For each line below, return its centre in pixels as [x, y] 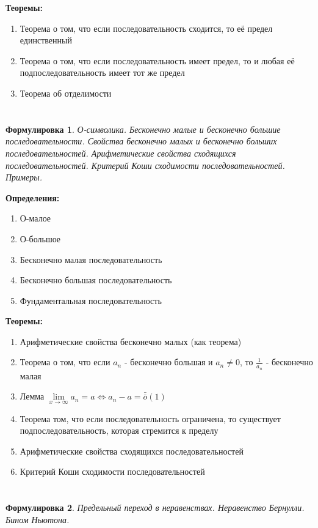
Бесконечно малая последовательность [91, 259]
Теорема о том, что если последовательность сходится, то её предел [146, 28]
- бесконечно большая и [168, 362]
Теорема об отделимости [66, 93]
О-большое [40, 238]
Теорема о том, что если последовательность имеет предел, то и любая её [157, 60]
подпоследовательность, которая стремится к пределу [119, 430]
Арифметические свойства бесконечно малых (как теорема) [131, 341]
